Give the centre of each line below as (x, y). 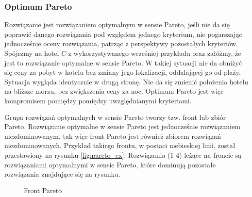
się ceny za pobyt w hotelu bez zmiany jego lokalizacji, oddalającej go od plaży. (123, 72)
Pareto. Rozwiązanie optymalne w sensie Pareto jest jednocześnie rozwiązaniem (122, 126)
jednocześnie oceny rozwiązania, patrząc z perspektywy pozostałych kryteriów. (121, 43)
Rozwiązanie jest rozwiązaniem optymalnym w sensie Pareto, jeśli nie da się (117, 25)
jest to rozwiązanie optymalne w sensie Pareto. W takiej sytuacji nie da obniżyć (123, 62)
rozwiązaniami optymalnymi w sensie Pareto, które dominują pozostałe (110, 164)
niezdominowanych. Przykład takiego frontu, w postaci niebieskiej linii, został (120, 145)
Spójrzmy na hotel (32, 53)
